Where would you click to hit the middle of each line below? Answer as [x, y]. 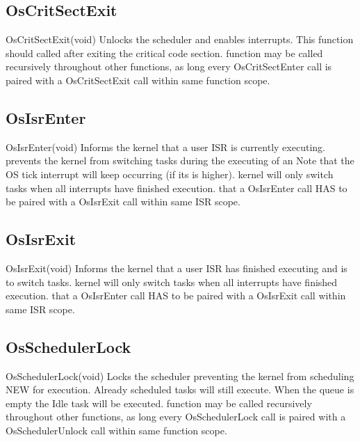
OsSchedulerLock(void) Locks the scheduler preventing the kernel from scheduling [180, 376]
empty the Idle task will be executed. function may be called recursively [159, 403]
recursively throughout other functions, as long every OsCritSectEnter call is [169, 66]
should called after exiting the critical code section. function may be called [164, 53]
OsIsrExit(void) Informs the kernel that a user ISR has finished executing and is [177, 268]
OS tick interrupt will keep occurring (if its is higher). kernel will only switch [170, 174]
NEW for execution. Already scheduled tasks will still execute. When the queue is [180, 389]
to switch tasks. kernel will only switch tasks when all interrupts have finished [172, 282]
